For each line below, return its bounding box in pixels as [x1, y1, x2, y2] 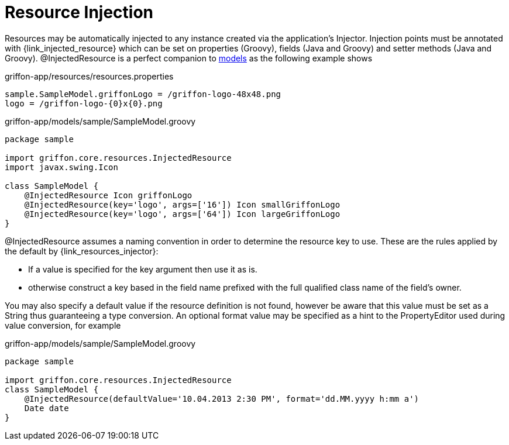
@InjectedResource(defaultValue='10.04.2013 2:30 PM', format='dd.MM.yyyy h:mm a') [24, 394, 419, 403]
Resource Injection [5, 2, 153, 22]
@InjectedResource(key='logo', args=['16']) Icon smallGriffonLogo [24, 199, 341, 209]
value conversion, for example [5, 320, 121, 330]
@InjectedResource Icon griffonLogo [24, 190, 192, 200]
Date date [24, 403, 69, 413]
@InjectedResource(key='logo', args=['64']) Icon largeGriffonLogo [24, 209, 341, 219]
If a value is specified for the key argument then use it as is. [28, 264, 257, 274]
